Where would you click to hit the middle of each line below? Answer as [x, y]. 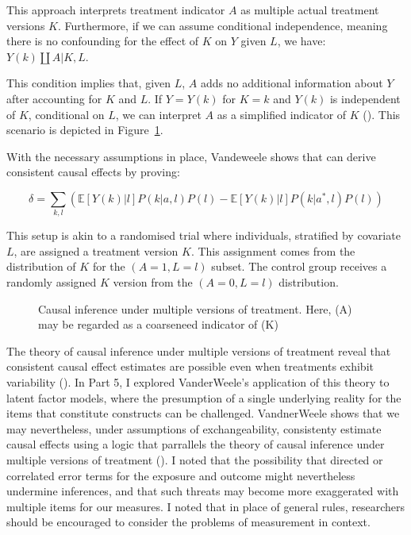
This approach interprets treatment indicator [116, 10]
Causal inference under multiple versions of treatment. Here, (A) [195, 308]
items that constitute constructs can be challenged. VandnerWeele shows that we [203, 413]
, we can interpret [158, 114]
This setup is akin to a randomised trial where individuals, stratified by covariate [204, 235]
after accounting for [54, 98]
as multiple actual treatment [310, 10]
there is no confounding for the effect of [103, 41]
